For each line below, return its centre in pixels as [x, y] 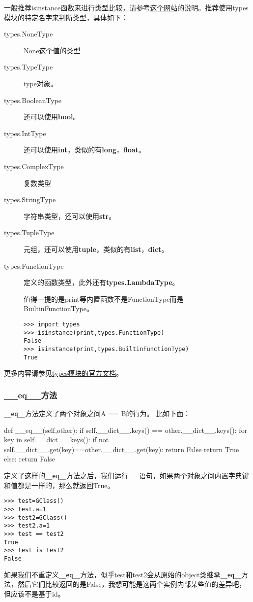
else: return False [29, 459]
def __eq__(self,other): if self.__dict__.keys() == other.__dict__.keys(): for [126, 430]
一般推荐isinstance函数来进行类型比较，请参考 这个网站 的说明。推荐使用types [126, 7]
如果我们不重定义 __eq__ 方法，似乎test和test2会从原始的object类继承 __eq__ [123, 574]
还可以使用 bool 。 [52, 117]
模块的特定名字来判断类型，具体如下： [66, 17]
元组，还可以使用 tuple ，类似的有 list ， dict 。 [96, 249]
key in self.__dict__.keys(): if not [56, 440]
